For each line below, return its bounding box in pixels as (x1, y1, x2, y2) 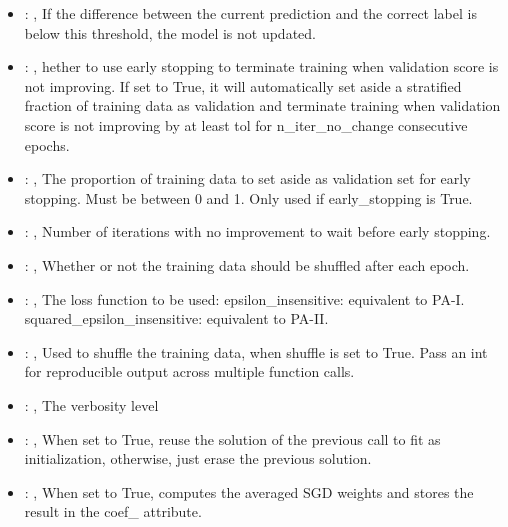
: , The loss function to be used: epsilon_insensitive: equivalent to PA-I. (24, 288, 465, 309)
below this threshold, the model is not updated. (24, 22, 316, 43)
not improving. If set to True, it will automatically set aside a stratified (24, 75, 462, 96)
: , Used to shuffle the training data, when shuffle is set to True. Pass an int (24, 341, 488, 362)
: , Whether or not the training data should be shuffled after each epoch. (24, 254, 470, 275)
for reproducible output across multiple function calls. (24, 361, 355, 382)
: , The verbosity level (24, 394, 159, 415)
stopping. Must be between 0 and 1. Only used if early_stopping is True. (24, 187, 473, 208)
